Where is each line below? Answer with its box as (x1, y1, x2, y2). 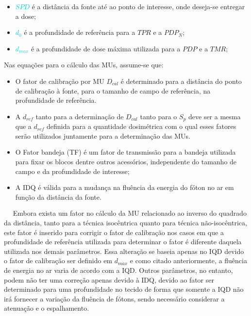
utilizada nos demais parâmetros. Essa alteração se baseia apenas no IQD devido (4, 246, 244, 256)
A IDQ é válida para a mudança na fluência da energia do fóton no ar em (15, 182, 234, 192)
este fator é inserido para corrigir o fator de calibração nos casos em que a (4, 227, 224, 237)
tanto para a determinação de (35, 111, 124, 121)
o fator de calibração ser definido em (4, 255, 113, 266)
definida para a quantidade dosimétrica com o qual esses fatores (47, 121, 236, 131)
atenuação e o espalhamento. (4, 303, 89, 313)
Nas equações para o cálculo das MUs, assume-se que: (4, 60, 164, 70)
